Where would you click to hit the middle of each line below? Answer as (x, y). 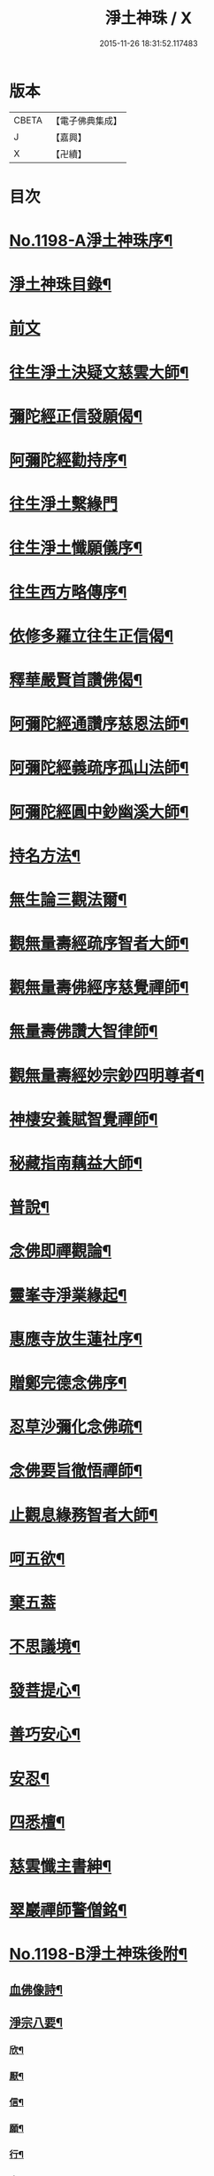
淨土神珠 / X (149, 18)
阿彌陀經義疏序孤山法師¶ (99, 768)
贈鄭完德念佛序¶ (68, 1383)
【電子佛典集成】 (86, 121)
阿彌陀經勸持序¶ (68, 460)
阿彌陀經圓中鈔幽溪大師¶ (99, 812)
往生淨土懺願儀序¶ (76, 548)
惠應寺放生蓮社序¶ (76, 1339)
